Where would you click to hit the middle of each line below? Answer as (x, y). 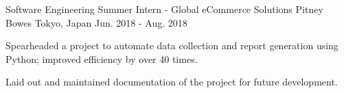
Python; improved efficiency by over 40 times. (102, 58)
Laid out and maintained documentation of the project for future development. (172, 82)
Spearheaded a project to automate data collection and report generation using (172, 45)
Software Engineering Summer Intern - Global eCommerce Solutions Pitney (164, 9)
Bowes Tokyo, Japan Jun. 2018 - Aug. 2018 (96, 22)
